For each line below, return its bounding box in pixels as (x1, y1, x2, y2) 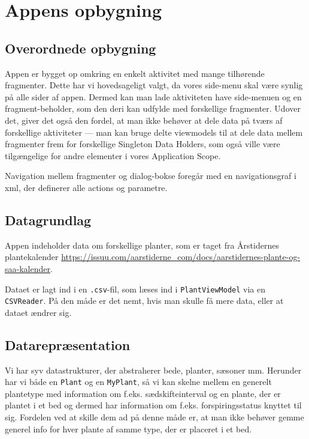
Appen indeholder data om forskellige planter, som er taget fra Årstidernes (5, 238, 279, 251)
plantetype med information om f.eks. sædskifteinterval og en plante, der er (5, 387, 281, 399)
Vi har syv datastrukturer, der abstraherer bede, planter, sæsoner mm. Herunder (5, 363, 302, 376)
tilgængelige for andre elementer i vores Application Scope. (5, 149, 221, 162)
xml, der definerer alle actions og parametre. (5, 181, 168, 193)
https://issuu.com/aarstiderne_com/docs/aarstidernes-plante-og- (61, 250, 301, 263)
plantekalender (5, 250, 59, 263)
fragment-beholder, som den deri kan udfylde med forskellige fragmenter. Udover (5, 102, 301, 115)
